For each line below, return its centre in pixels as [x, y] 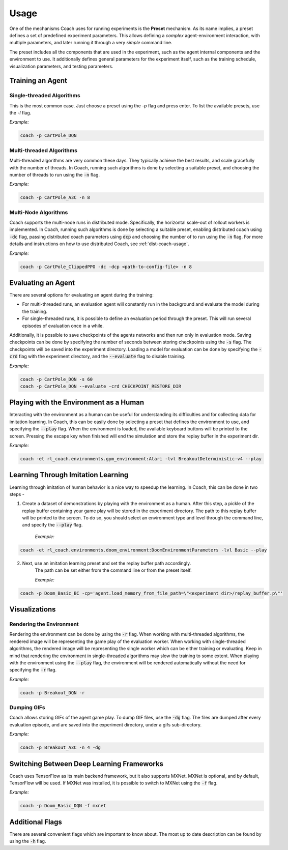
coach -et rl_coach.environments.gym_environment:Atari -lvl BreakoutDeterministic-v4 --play [141, 459]
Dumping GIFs [27, 708]
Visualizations [33, 610]
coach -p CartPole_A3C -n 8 [55, 198]
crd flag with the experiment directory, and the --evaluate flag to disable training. [97, 357]
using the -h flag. [28, 841]
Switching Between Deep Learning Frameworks [87, 764]
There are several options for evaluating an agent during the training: [81, 295]
